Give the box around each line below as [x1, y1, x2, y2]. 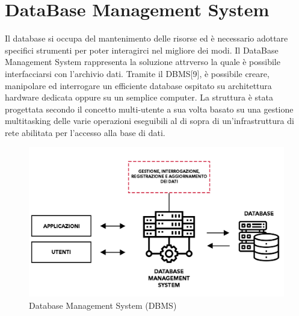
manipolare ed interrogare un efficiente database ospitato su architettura [5, 79, 272, 91]
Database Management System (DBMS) [29, 299, 177, 311]
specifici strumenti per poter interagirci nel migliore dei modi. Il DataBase [5, 43, 279, 56]
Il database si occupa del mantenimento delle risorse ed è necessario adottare [5, 32, 288, 45]
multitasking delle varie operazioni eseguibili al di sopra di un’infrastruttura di [5, 114, 294, 127]
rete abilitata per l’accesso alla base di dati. [5, 126, 165, 138]
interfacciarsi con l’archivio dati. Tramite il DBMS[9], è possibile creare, [5, 67, 270, 79]
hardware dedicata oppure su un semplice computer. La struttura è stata [5, 91, 274, 104]
